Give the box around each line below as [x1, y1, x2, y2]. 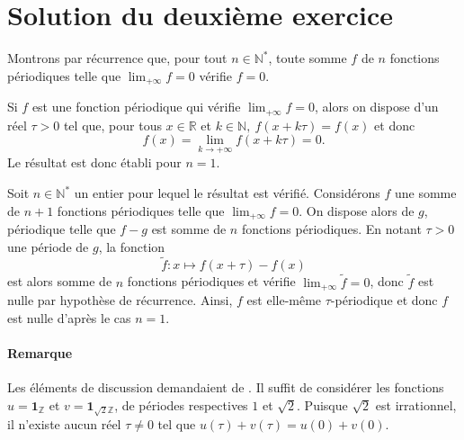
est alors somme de [7, 272, 112, 291]
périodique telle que [7, 220, 116, 238]
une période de [7, 237, 89, 256]
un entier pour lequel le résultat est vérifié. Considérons [74, 184, 380, 202]
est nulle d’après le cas [7, 308, 131, 327]
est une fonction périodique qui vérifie [31, 97, 241, 116]
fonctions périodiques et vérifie [127, 272, 296, 291]
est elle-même [246, 291, 322, 310]
